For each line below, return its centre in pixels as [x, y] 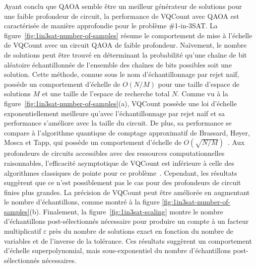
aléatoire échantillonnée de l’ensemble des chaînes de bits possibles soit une [118, 64]
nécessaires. [59, 260]
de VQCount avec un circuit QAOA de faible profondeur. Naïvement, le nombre [125, 45]
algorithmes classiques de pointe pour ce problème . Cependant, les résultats [121, 172]
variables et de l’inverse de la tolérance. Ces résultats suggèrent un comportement [128, 240]
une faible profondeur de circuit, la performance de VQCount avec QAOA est [122, 16]
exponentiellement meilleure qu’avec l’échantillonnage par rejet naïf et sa [115, 113]
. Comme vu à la [203, 94]
